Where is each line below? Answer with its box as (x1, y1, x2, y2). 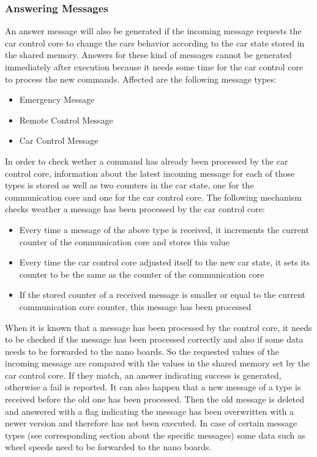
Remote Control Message (19, 113, 113, 126)
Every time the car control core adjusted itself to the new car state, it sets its (19, 256, 310, 269)
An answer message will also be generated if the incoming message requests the (5, 24, 302, 37)
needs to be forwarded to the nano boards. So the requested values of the (5, 344, 280, 357)
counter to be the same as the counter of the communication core (19, 267, 264, 280)
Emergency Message (19, 93, 95, 106)
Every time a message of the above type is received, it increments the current (19, 223, 309, 236)
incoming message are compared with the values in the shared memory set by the (5, 357, 310, 370)
